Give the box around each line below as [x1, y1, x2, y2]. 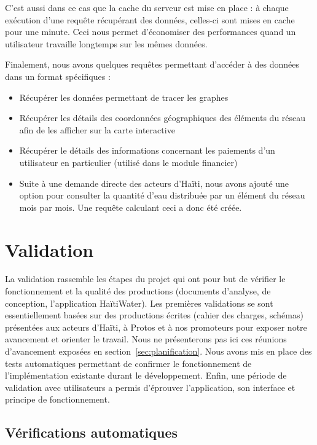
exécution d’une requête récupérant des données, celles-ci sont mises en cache [5, 13, 295, 26]
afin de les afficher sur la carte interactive [19, 123, 175, 136]
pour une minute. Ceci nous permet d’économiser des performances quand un [5, 25, 296, 38]
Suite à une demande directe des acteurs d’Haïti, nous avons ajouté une [19, 176, 289, 189]
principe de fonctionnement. [5, 393, 110, 406]
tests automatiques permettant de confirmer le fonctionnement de [5, 356, 252, 369]
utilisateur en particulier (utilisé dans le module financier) [19, 156, 238, 168]
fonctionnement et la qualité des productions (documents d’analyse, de [5, 285, 271, 297]
